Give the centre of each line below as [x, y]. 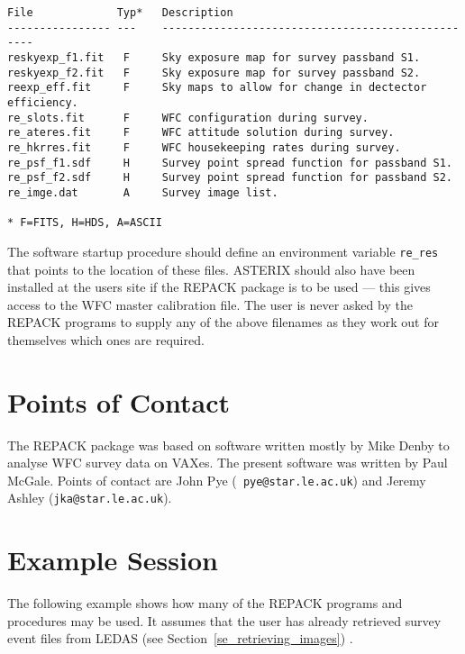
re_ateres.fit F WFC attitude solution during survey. [201, 133]
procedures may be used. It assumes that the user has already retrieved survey [224, 620]
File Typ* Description [120, 13]
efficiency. [43, 102]
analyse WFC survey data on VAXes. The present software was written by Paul [228, 463]
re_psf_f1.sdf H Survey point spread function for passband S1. [230, 163]
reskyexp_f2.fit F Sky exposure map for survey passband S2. [214, 73]
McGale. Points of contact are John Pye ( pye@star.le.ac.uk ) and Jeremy [217, 480]
